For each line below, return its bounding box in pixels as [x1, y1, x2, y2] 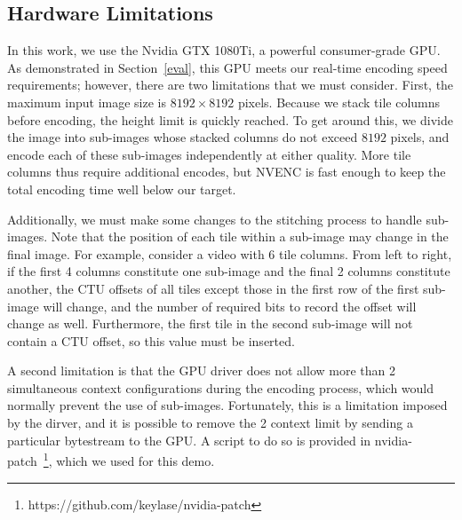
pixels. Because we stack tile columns [237, 92, 441, 111]
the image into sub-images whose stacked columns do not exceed [7, 128, 358, 146]
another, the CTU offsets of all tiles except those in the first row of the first [7, 279, 419, 297]
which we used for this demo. [56, 451, 215, 469]
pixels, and [390, 128, 450, 146]
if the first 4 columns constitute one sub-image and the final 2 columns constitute [7, 262, 450, 280]
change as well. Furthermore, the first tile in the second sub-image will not [7, 314, 413, 333]
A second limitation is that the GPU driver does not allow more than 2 [7, 361, 395, 380]
